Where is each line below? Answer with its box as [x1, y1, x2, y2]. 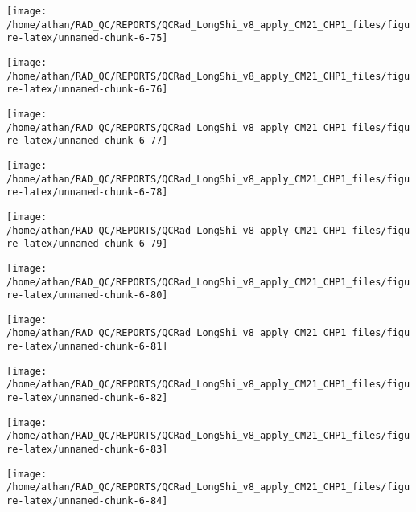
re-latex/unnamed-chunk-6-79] [6, 238, 168, 250]
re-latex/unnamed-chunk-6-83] [6, 444, 168, 456]
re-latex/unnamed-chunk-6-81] [6, 341, 168, 353]
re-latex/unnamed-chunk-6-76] [6, 84, 168, 96]
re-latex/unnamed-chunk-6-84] [6, 495, 168, 507]
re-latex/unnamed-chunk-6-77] [6, 135, 168, 147]
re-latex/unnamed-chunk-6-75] [6, 32, 168, 44]
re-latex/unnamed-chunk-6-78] [6, 186, 168, 199]
